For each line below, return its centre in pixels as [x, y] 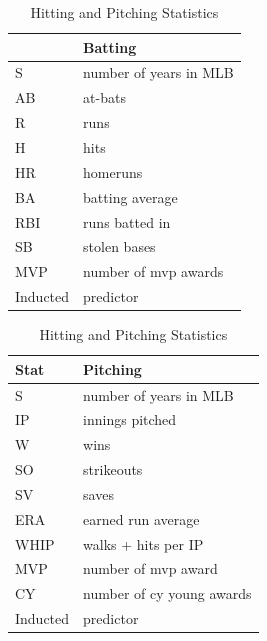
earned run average [141, 518]
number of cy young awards [167, 593]
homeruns [113, 171]
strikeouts [113, 469]
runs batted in [127, 221]
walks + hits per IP [143, 543]
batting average [130, 196]
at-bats [104, 97]
